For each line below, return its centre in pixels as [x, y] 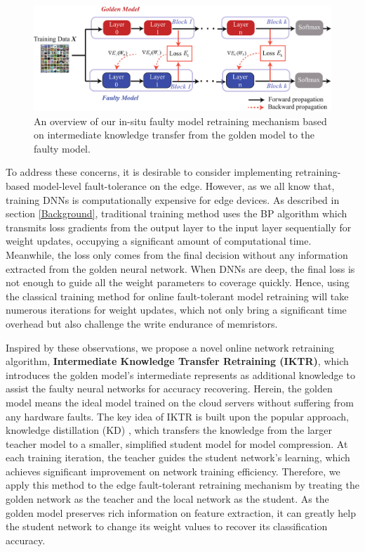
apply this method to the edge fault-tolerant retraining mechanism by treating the [182, 485]
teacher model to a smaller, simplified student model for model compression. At [177, 443]
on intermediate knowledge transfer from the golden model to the [174, 135]
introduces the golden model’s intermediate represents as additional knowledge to [180, 374]
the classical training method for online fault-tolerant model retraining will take [177, 296]
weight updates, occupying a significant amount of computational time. [159, 241]
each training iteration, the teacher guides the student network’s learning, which [178, 457]
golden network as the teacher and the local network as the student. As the [167, 499]
